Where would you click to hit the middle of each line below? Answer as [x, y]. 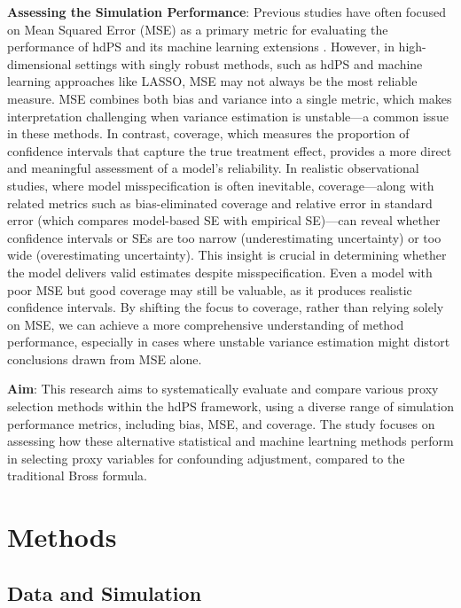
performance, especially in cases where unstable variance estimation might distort [229, 342]
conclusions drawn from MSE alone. [105, 359]
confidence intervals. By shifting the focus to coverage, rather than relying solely [226, 307]
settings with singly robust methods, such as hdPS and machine [249, 63]
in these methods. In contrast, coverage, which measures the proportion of [208, 133]
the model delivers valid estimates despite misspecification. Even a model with [220, 272]
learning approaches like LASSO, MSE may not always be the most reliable [212, 81]
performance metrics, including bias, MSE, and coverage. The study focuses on [221, 423]
